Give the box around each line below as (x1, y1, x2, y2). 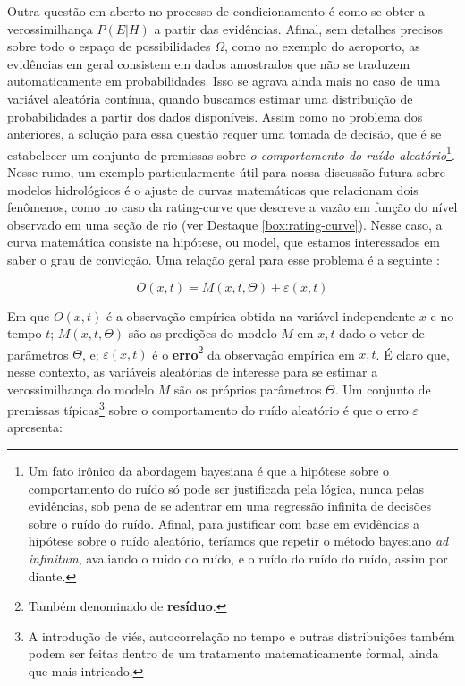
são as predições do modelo (128, 324, 277, 343)
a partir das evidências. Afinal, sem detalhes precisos (154, 19, 444, 38)
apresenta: (7, 418, 63, 436)
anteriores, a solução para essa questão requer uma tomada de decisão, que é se (7, 124, 442, 143)
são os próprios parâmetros (173, 379, 322, 398)
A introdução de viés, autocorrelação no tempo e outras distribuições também (28, 626, 455, 645)
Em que (7, 306, 50, 325)
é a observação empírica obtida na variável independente (106, 306, 416, 325)
